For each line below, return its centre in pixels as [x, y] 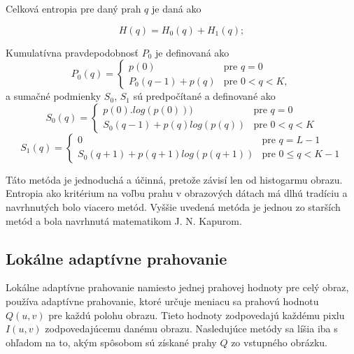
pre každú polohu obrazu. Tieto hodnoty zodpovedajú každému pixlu [197, 315]
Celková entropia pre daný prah [73, 8]
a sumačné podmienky [54, 96]
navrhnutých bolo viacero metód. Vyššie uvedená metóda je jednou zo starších [173, 206]
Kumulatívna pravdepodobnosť [72, 52]
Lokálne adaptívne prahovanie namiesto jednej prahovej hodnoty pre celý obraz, [177, 287]
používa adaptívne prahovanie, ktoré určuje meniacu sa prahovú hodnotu [162, 301]
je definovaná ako [192, 52]
